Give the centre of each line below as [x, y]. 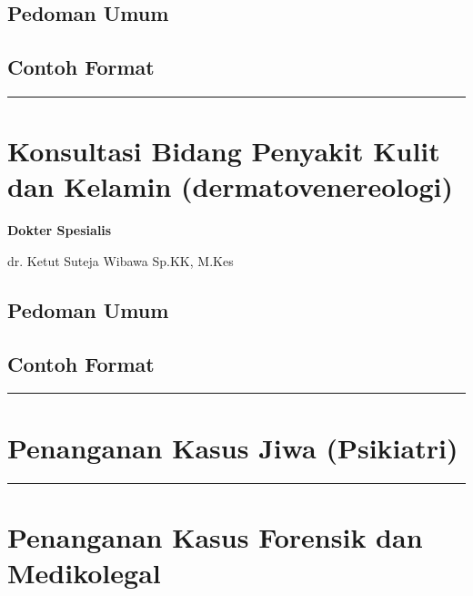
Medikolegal [84, 572]
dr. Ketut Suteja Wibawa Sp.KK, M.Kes [121, 260]
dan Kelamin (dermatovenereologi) [230, 186]
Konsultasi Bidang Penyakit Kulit [224, 151]
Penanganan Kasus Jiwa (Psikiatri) [233, 447]
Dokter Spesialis [60, 230]
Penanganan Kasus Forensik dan [215, 536]
